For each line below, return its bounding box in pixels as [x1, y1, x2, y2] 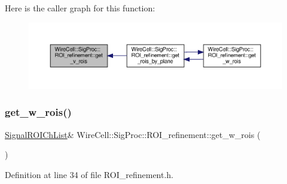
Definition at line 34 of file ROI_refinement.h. [5, 168, 174, 180]
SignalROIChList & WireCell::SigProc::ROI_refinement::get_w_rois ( [5, 128, 261, 140]
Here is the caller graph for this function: [5, 2, 155, 14]
